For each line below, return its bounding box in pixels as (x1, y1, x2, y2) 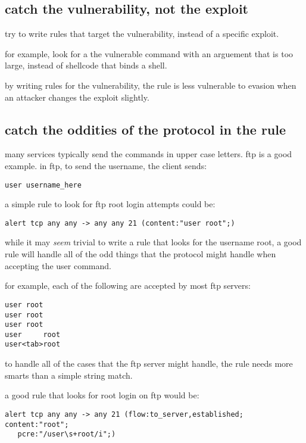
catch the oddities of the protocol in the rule (5, 120, 286, 138)
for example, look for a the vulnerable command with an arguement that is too (5, 47, 293, 60)
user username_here (5, 180, 82, 189)
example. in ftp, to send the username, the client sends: (5, 159, 207, 171)
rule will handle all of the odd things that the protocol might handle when (5, 248, 276, 260)
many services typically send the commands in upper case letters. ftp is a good (5, 148, 292, 160)
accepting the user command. (5, 259, 111, 272)
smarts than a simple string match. (5, 369, 133, 381)
